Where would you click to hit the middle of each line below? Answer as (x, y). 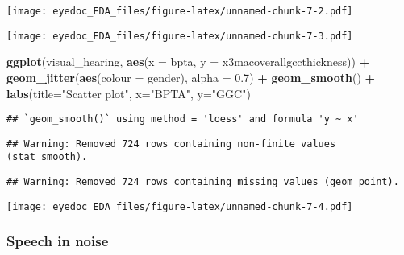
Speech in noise (58, 241)
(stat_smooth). (47, 157)
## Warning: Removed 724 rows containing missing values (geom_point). (203, 182)
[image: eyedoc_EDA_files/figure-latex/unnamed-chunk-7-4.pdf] (180, 206)
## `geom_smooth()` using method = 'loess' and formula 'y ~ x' (183, 119)
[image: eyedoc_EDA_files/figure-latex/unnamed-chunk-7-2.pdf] (180, 11)
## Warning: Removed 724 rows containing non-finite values (171, 144)
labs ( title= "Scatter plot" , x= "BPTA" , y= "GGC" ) (129, 93)
